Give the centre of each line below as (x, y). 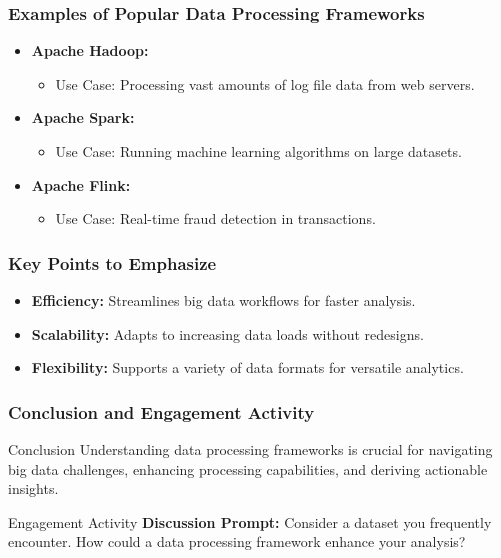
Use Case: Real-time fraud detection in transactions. (215, 218)
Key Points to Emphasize (112, 262)
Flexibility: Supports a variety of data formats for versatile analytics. (247, 367)
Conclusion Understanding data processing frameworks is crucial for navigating (250, 449)
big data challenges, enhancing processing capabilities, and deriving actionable (248, 468)
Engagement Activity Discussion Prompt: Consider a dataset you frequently (250, 521)
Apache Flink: (81, 184)
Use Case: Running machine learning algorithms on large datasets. (258, 151)
